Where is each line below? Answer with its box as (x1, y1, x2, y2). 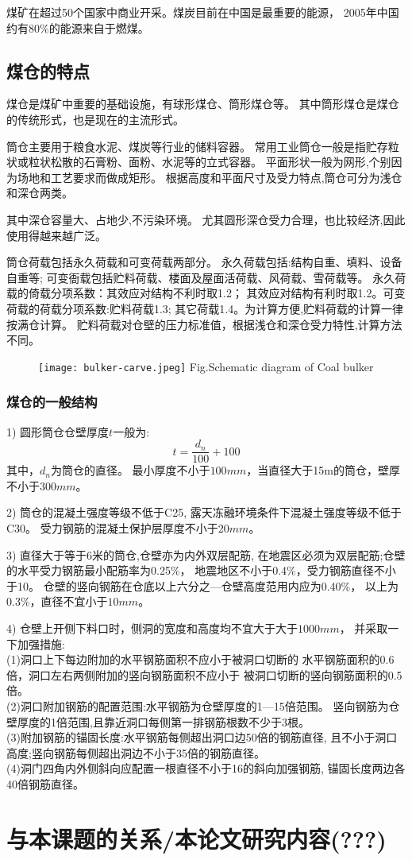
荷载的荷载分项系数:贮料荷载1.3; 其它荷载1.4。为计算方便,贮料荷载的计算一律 (6, 300, 404, 316)
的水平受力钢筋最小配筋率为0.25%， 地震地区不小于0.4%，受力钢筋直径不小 (6, 562, 396, 579)
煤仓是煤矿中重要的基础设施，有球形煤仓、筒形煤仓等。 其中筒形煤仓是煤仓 (6, 95, 399, 112)
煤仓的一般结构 (6, 392, 98, 412)
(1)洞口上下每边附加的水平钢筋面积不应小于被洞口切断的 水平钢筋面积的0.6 (6, 651, 395, 668)
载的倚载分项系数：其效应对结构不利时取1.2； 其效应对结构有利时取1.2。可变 (6, 285, 406, 301)
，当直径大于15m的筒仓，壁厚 (246, 462, 400, 478)
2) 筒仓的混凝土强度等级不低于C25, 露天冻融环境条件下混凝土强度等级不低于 (6, 504, 402, 521)
